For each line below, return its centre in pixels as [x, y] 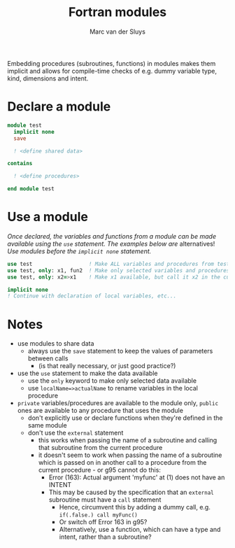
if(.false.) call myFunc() [98, 515]
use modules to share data [56, 344]
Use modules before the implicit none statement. [79, 251]
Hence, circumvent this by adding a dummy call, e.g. [135, 507]
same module [48, 426]
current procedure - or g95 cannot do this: [99, 470]
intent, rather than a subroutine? [105, 537]
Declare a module [59, 107]
